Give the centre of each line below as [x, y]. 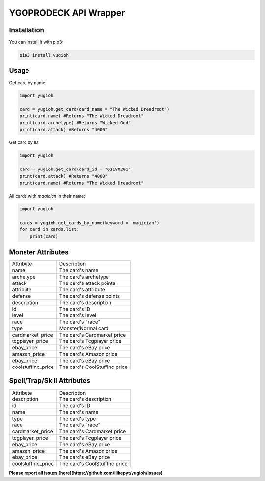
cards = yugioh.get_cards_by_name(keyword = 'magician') [89, 223]
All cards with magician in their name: [47, 196]
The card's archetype [84, 277]
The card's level [78, 315]
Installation [26, 30]
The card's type [78, 419]
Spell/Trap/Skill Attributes [50, 381]
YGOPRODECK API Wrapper [67, 13]
